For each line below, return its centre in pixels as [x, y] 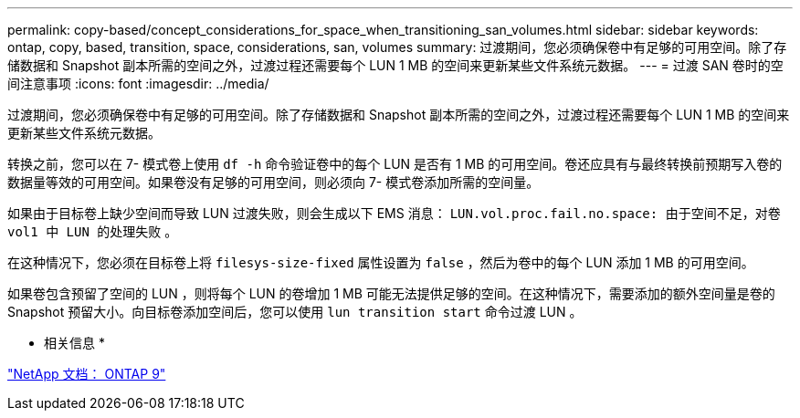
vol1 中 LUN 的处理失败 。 [93, 231]
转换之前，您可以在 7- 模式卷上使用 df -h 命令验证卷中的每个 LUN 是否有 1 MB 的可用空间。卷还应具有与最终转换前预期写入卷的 [395, 164]
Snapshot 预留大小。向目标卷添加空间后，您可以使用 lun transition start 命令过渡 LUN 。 [295, 312]
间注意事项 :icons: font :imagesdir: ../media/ [138, 84]
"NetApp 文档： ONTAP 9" [87, 374]
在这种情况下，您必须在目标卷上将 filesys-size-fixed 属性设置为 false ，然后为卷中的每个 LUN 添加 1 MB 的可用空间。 [381, 262]
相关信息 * [74, 343]
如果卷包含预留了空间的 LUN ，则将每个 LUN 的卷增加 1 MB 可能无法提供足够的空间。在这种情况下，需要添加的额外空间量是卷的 [391, 293]
